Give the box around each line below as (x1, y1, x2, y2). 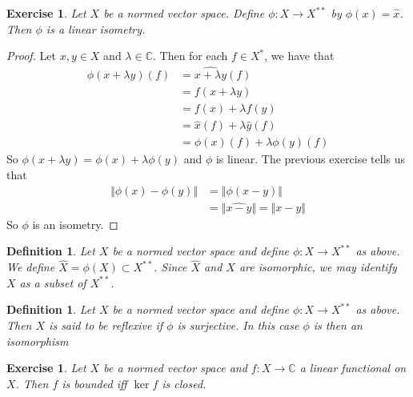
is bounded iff (62, 375, 127, 391)
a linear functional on (299, 359, 407, 376)
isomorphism (6, 332, 69, 349)
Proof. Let (6, 47, 56, 64)
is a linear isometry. (46, 20, 146, 37)
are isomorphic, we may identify (239, 259, 397, 275)
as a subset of (19, 274, 86, 291)
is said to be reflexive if (49, 317, 163, 334)
